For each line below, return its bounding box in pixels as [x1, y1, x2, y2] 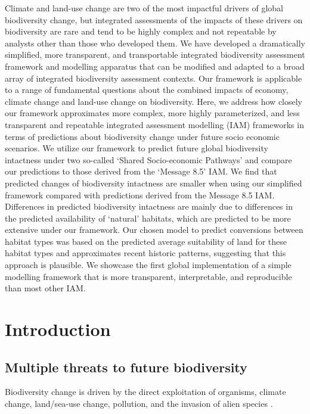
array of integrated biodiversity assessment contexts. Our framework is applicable [5, 71, 302, 84]
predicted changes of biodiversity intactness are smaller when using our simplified [5, 176, 302, 189]
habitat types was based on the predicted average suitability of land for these [5, 235, 287, 247]
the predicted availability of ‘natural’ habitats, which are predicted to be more [5, 211, 291, 224]
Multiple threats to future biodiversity [5, 357, 247, 376]
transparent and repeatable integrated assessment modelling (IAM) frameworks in [5, 118, 304, 130]
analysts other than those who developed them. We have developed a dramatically [5, 36, 305, 49]
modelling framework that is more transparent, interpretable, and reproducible [5, 270, 292, 282]
